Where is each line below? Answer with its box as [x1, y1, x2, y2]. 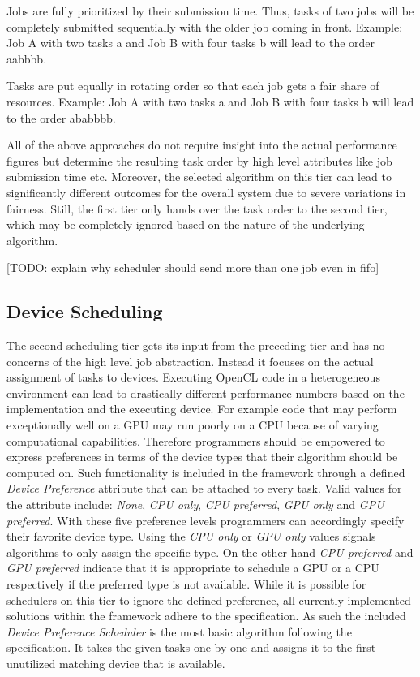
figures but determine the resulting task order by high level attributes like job [6, 152, 392, 169]
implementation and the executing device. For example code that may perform [6, 400, 397, 417]
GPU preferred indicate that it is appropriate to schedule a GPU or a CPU [6, 559, 379, 576]
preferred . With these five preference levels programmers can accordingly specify [6, 511, 405, 528]
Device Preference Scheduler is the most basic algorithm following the [6, 623, 352, 640]
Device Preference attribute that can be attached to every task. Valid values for [6, 480, 402, 497]
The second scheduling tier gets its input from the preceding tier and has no [6, 337, 385, 354]
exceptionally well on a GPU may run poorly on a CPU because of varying [6, 416, 379, 433]
